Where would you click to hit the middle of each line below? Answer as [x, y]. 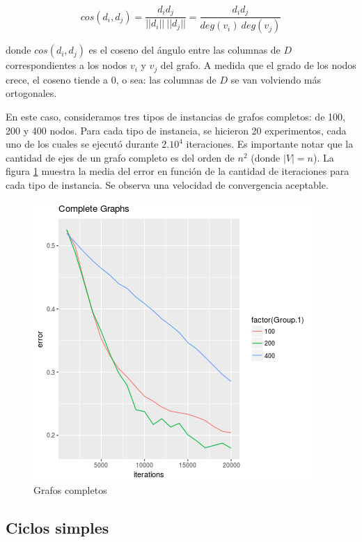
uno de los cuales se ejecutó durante [82, 144]
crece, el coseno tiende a [57, 79]
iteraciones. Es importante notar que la [270, 144]
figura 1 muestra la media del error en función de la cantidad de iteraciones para [178, 171]
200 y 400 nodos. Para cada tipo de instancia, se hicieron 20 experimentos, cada [176, 130]
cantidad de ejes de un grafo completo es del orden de [120, 157]
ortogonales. [31, 93]
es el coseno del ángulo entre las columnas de [184, 50]
